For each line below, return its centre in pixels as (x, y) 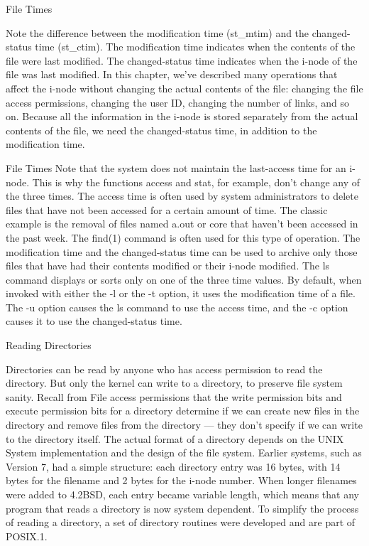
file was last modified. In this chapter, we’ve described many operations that (172, 74)
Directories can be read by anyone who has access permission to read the (164, 369)
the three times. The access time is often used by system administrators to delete (182, 196)
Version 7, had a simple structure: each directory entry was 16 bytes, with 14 (173, 466)
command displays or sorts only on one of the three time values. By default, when (184, 279)
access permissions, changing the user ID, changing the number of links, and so (177, 102)
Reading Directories (49, 345)
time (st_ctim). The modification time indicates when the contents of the (195, 47)
